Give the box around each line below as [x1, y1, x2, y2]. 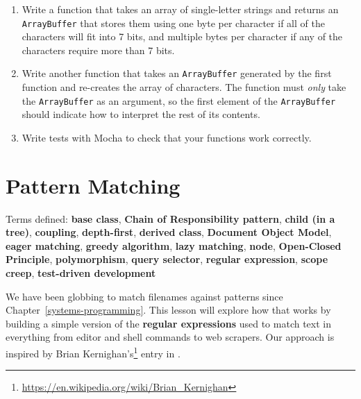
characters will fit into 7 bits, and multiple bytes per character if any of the [22, 29, 343, 44]
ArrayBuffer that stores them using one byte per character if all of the [22, 15, 325, 30]
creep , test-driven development [6, 266, 156, 280]
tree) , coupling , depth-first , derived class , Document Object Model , [6, 225, 332, 239]
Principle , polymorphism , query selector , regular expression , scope [6, 252, 328, 266]
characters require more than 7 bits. [22, 42, 175, 57]
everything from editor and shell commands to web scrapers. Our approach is [6, 330, 335, 344]
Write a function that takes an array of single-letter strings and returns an [22, 2, 339, 16]
